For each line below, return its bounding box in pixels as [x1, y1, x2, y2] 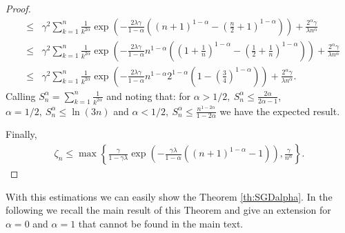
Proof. [6, 1, 31, 15]
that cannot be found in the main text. [78, 216, 244, 230]
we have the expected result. [219, 103, 340, 118]
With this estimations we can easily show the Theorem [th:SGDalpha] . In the [6, 189, 333, 203]
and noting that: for [106, 88, 191, 103]
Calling [6, 88, 36, 103]
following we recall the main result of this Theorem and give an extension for [6, 203, 331, 217]
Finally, [6, 127, 37, 141]
